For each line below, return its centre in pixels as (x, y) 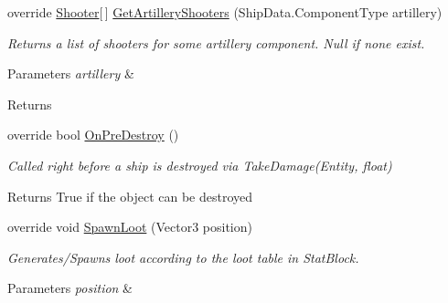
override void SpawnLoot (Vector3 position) (130, 227)
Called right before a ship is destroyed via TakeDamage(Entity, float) (200, 165)
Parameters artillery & (71, 73)
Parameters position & (70, 288)
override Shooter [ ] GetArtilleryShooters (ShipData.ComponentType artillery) (225, 12)
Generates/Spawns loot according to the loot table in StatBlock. (183, 257)
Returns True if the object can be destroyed (130, 196)
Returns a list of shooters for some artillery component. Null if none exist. (216, 42)
